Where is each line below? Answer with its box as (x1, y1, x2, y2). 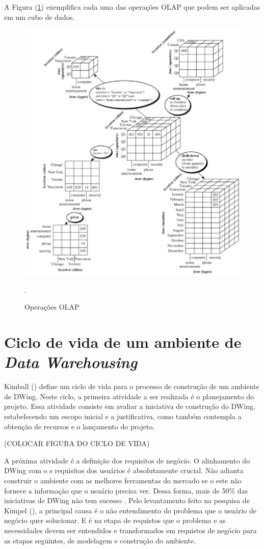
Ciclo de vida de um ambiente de (4, 332, 242, 352)
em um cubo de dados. (4, 11, 75, 22)
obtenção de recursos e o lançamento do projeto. (4, 421, 155, 431)
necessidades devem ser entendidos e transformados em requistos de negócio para (4, 525, 257, 536)
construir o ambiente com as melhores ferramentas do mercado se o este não (4, 475, 242, 486)
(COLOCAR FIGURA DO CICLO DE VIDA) (4, 438, 150, 449)
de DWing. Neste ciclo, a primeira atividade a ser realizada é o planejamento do (4, 391, 254, 401)
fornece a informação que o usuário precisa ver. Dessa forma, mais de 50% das (4, 485, 248, 496)
